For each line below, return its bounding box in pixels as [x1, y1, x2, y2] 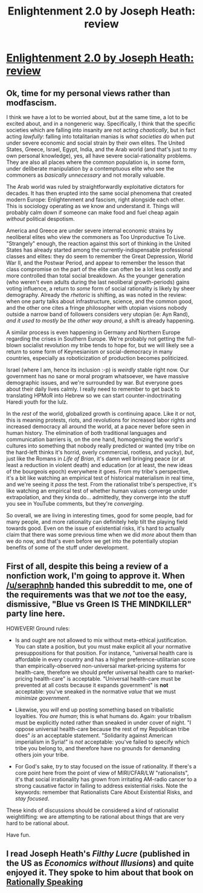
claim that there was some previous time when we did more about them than [6, 531, 197, 538]
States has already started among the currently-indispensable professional [6, 246, 192, 254]
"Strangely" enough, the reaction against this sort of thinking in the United [6, 240, 191, 247]
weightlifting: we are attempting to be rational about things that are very [6, 813, 185, 820]
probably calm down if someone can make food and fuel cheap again [6, 209, 179, 216]
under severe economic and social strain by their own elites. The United [6, 139, 185, 146]
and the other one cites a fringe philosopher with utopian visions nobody [6, 304, 187, 311]
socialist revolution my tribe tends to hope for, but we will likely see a [22, 342, 195, 348]
